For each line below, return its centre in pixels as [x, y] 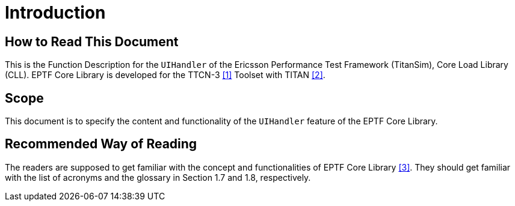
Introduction [55, 13]
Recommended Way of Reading [101, 144]
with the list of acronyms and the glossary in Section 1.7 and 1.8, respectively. [158, 177]
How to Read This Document [92, 41]
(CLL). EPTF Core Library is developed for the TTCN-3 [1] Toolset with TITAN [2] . [165, 75]
